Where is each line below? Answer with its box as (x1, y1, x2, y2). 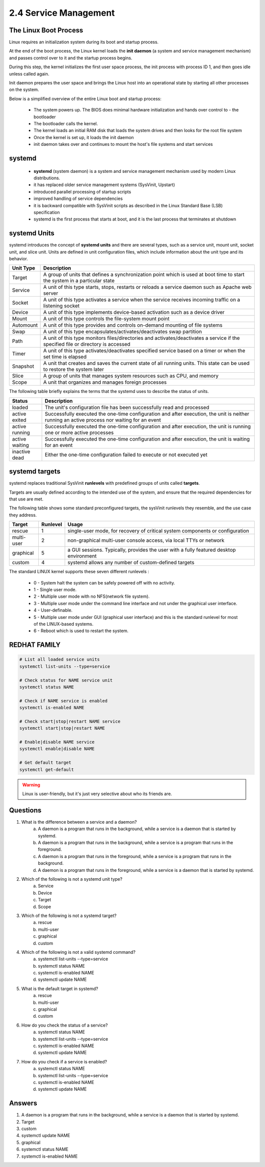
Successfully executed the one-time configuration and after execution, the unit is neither (45, 410, 250, 417)
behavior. (9, 255, 28, 261)
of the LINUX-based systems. (33, 621, 94, 627)
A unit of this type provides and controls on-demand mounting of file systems (43, 322, 223, 329)
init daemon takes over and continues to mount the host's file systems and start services (33, 141, 213, 147)
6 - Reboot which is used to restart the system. (33, 628, 129, 634)
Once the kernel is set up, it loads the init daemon (33, 134, 134, 140)
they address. (9, 512, 37, 518)
